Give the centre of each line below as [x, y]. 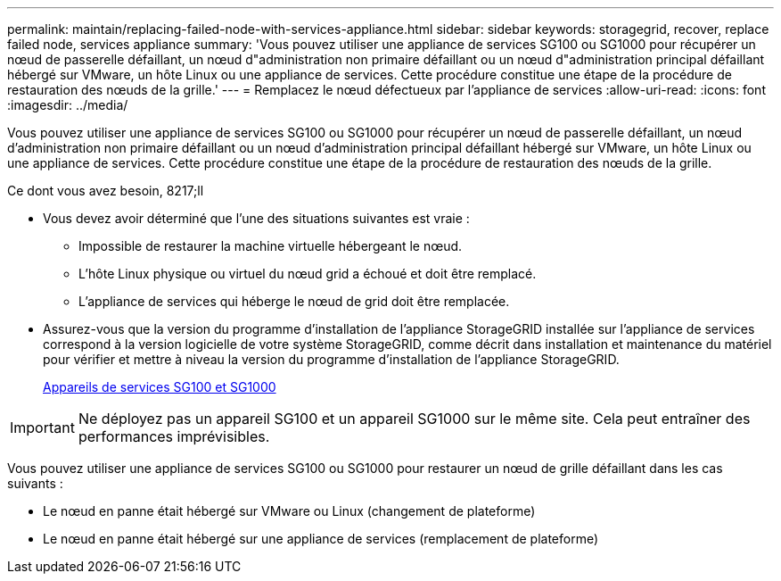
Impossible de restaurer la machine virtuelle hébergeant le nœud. [271, 246]
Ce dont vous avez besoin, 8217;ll [106, 191]
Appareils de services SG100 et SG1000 [160, 387]
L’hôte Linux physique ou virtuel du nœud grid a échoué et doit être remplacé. [308, 274]
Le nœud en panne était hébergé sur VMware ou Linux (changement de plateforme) [289, 511]
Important [42, 427]
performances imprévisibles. [174, 436]
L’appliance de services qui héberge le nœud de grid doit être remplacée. [294, 301]
